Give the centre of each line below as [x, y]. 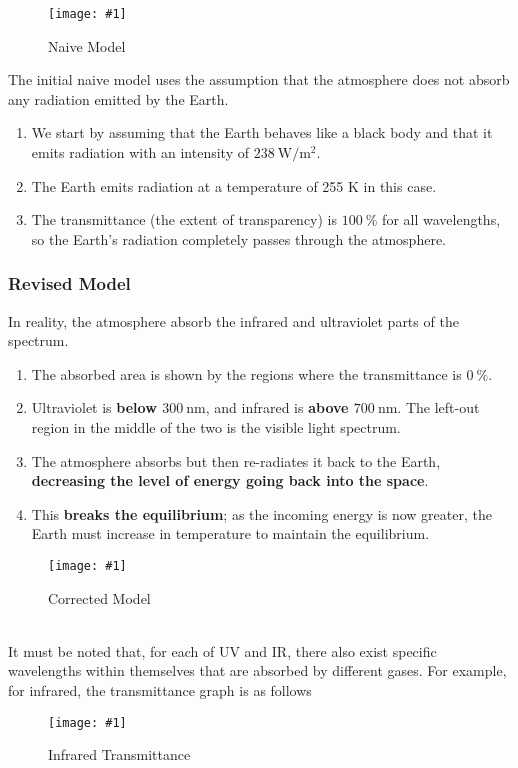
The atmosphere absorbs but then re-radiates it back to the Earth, [236, 460]
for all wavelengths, [441, 219]
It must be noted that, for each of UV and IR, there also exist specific [222, 650]
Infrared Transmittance [119, 754]
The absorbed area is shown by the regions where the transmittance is [246, 373]
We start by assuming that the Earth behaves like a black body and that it [262, 132]
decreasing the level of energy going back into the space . [230, 480]
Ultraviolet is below [94, 407]
